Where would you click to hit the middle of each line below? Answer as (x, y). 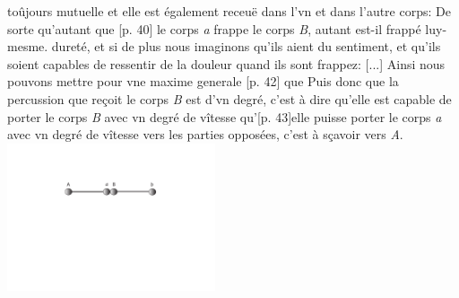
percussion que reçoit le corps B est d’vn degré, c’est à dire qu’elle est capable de (229, 98)
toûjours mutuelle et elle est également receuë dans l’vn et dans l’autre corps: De (229, 11)
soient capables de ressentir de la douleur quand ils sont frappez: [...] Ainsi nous (226, 63)
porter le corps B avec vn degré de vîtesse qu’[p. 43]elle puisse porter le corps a (225, 116)
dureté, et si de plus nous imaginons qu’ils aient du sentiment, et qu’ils (246, 46)
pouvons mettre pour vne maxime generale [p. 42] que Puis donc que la (203, 81)
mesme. (28, 46)
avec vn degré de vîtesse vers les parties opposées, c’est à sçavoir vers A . (205, 134)
